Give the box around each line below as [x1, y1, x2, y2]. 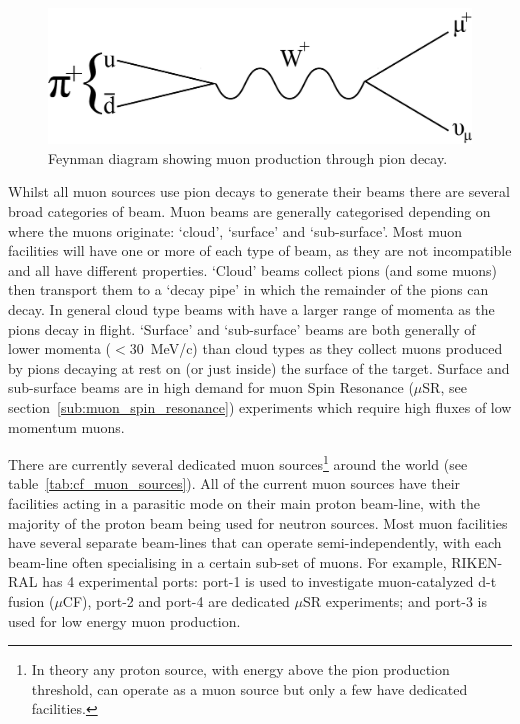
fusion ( [8, 590, 55, 611]
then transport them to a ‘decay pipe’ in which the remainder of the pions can [8, 279, 489, 300]
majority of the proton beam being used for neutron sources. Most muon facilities [8, 512, 508, 533]
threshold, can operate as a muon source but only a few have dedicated [31, 678, 468, 699]
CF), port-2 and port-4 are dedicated [62, 590, 290, 611]
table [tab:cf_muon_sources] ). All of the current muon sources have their [8, 473, 461, 494]
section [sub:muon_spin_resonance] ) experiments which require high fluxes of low [8, 396, 512, 417]
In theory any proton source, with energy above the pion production [31, 659, 450, 680]
